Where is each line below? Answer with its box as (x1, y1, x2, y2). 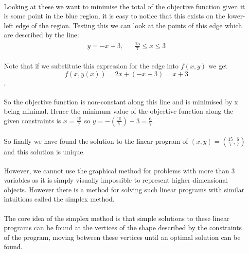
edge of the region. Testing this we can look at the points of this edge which (16, 20, 242, 30)
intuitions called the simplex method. (4, 194, 115, 204)
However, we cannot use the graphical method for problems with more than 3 (4, 165, 235, 175)
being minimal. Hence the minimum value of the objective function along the (4, 106, 233, 116)
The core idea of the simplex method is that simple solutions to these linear (4, 213, 230, 223)
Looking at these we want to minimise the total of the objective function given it (4, 1, 245, 11)
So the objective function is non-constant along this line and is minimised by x (4, 96, 238, 106)
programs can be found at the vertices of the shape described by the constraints (4, 222, 242, 233)
